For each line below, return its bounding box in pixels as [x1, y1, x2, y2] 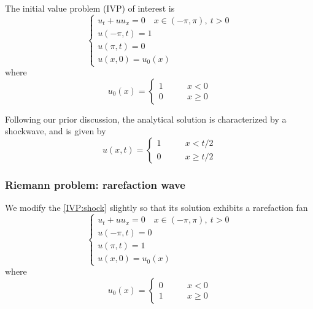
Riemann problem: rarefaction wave [5, 177, 185, 192]
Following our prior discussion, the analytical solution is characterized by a [5, 112, 287, 125]
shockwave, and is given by [5, 124, 106, 137]
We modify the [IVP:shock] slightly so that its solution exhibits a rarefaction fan [5, 201, 308, 214]
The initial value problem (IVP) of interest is [5, 2, 175, 14]
